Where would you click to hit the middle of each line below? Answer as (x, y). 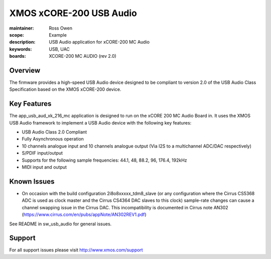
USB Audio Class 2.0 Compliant (54, 132)
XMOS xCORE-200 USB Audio (73, 13)
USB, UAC (59, 49)
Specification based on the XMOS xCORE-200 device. (65, 89)
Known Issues (32, 181)
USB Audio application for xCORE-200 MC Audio (99, 42)
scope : (17, 35)
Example (58, 35)
